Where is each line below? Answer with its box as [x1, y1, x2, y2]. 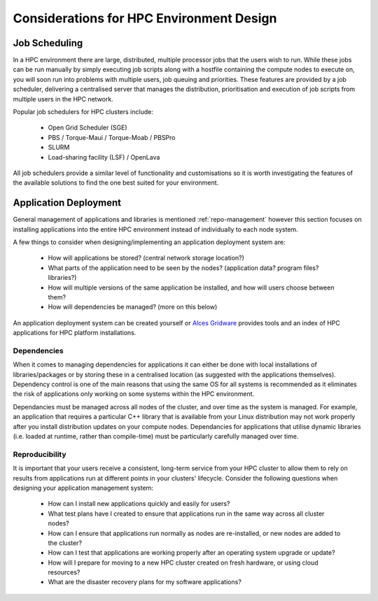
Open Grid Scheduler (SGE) [48, 123, 127, 132]
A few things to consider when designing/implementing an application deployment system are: [13, 238, 286, 246]
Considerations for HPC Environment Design [13, 10, 277, 26]
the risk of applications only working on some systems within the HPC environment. [13, 390, 255, 398]
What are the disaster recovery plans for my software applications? [48, 578, 241, 586]
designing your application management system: [13, 483, 154, 492]
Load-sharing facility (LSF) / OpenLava [48, 153, 160, 161]
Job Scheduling [13, 37, 83, 49]
